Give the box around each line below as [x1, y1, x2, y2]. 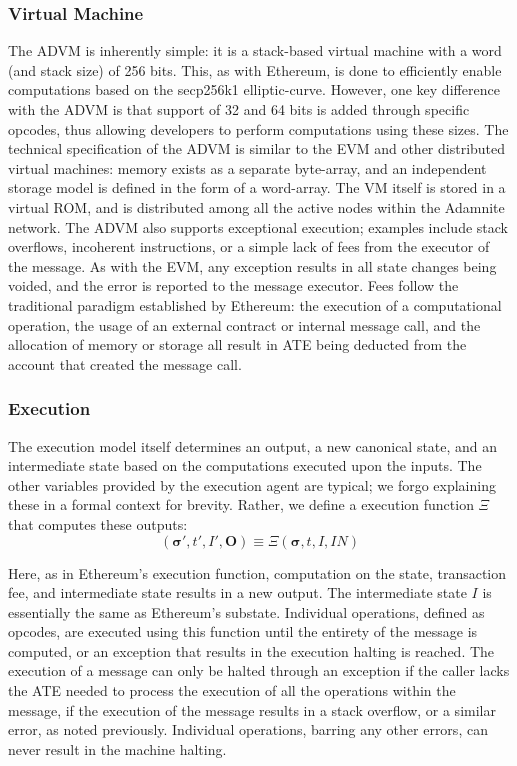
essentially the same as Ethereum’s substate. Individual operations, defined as [8, 601, 485, 622]
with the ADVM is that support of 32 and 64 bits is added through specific [8, 99, 470, 119]
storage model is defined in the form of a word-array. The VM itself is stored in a [8, 177, 506, 198]
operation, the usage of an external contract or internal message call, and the [8, 314, 481, 335]
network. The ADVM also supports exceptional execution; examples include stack [8, 216, 508, 237]
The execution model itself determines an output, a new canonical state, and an [8, 435, 498, 456]
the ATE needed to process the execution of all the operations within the [8, 680, 456, 701]
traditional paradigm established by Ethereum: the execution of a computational [8, 294, 502, 315]
